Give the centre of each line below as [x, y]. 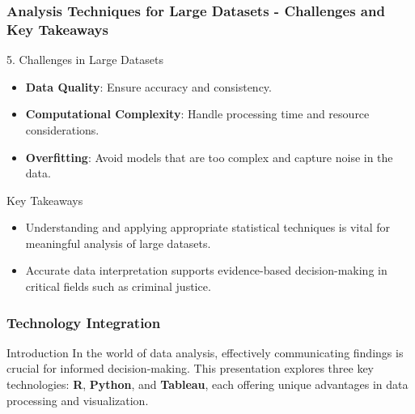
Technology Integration [84, 322]
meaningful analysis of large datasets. [118, 243]
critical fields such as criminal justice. [118, 286]
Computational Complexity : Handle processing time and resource [197, 114]
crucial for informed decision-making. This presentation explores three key [190, 368]
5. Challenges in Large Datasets [85, 60]
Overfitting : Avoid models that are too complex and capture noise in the [209, 157]
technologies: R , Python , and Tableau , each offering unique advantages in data [207, 384]
